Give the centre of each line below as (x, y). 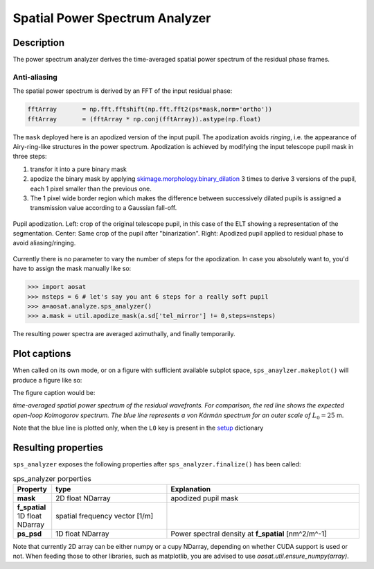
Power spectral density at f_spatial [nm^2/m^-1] (249, 534)
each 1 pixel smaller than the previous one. (91, 189)
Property (32, 489)
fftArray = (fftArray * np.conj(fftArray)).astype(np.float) (144, 119)
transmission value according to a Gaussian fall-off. (104, 208)
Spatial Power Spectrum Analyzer (112, 18)
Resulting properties (58, 448)
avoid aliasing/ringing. (44, 243)
